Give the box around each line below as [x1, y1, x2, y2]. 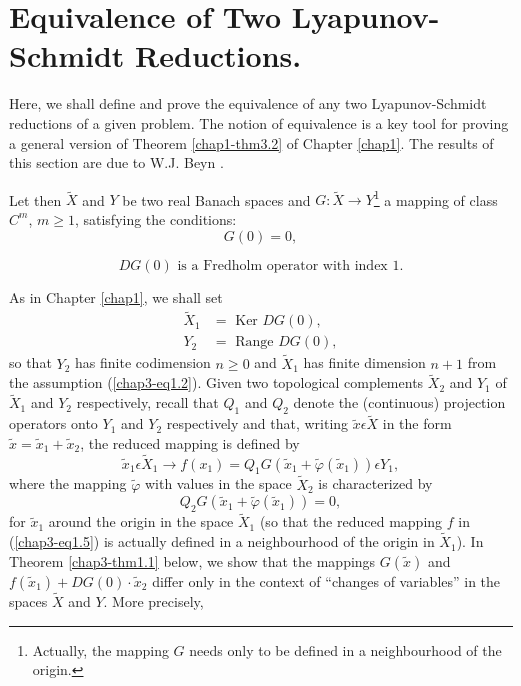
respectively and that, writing [166, 413, 349, 434]
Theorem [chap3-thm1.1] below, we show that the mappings [9, 550, 376, 571]
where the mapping [9, 473, 127, 494]
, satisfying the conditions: [74, 208, 237, 229]
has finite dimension [303, 352, 426, 373]
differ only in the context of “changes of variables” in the [152, 570, 501, 591]
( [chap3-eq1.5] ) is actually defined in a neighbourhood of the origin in [9, 531, 435, 552]
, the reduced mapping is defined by [80, 432, 300, 453]
